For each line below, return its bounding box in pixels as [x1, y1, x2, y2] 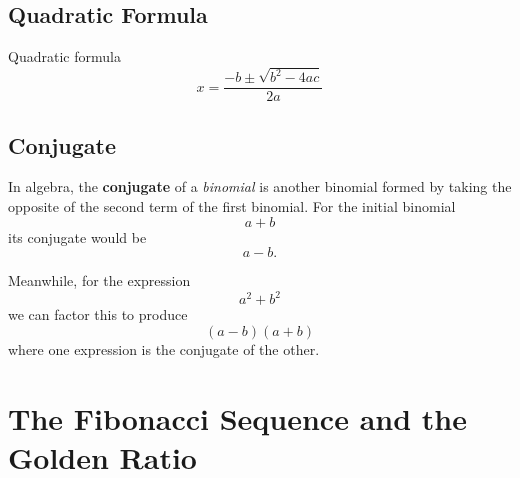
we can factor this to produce [8, 304, 188, 325]
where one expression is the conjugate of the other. [8, 338, 320, 359]
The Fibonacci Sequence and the [8, 397, 467, 438]
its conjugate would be [8, 226, 147, 247]
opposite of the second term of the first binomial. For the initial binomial [8, 195, 456, 216]
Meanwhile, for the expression [8, 270, 191, 291]
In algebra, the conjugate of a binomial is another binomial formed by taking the [8, 176, 512, 197]
